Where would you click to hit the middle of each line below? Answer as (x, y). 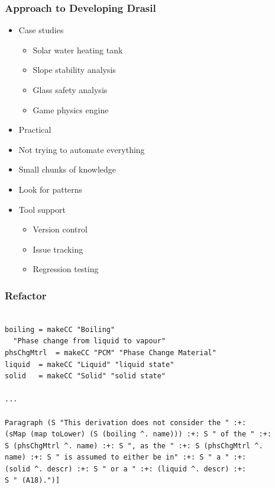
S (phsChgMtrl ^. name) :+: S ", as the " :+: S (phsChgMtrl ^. (134, 446)
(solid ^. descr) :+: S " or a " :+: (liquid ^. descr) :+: (126, 469)
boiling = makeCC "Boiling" (60, 329)
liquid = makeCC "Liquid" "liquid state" (90, 364)
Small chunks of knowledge (67, 169)
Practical (35, 130)
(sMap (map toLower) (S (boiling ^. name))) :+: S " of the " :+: (138, 434)
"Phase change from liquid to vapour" (90, 341)
